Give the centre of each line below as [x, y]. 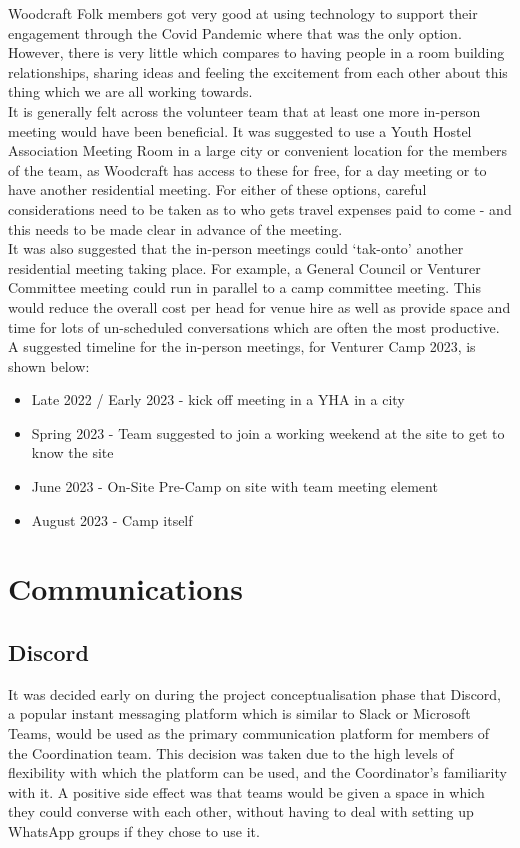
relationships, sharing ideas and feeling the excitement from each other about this [258, 71]
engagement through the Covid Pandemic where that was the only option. [235, 32]
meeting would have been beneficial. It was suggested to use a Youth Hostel [240, 130]
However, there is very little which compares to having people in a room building [256, 52]
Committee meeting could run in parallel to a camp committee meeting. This [244, 287]
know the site [72, 452]
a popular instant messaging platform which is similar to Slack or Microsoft [239, 713]
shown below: [49, 365]
